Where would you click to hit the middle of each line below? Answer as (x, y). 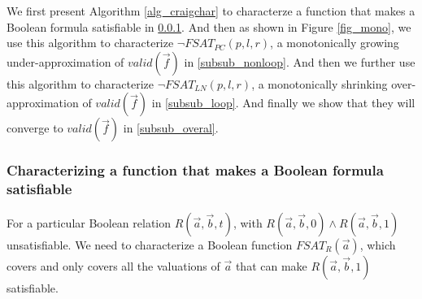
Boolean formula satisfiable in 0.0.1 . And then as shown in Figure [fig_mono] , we (209, 26)
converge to (35, 128)
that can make (271, 265)
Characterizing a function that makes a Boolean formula (195, 170)
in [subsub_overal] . (171, 128)
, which (378, 244)
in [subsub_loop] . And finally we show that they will (283, 103)
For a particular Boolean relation (89, 222)
